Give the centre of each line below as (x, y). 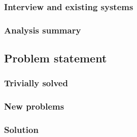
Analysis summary (43, 30)
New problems (34, 106)
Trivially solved (36, 83)
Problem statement (56, 58)
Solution (21, 130)
